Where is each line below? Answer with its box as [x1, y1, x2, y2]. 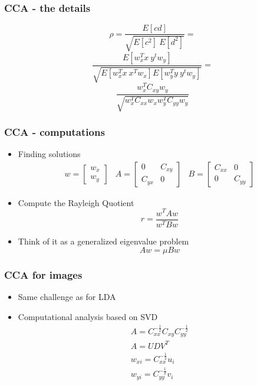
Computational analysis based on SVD [18, 311, 158, 323]
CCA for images [4, 267, 83, 282]
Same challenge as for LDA [18, 291, 116, 303]
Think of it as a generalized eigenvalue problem [18, 234, 189, 247]
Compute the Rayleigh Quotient [18, 196, 134, 208]
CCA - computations [4, 124, 105, 139]
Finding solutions [18, 148, 81, 160]
